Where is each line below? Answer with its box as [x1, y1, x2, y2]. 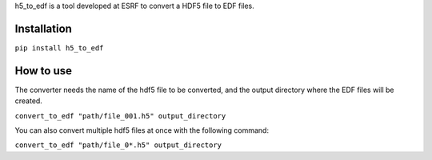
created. [14, 96, 43, 106]
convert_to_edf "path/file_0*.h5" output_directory [14, 141, 222, 150]
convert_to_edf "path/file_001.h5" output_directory [14, 111, 226, 120]
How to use [14, 64, 72, 78]
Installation [14, 22, 72, 35]
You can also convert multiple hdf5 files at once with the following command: [14, 125, 270, 135]
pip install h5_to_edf [14, 43, 104, 52]
